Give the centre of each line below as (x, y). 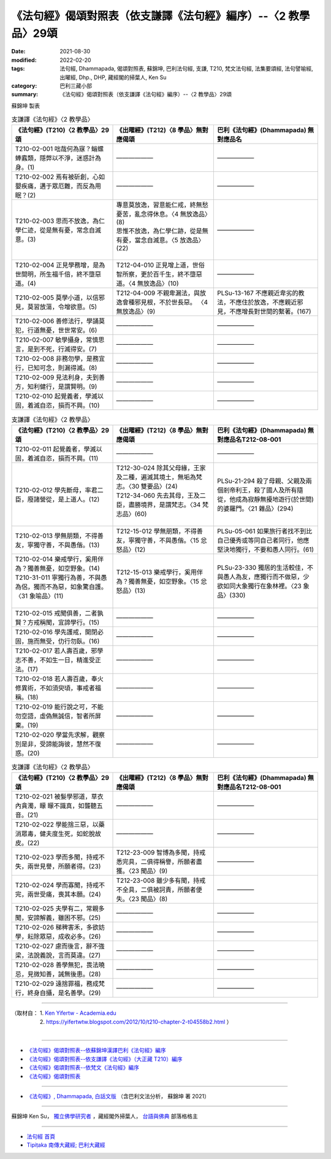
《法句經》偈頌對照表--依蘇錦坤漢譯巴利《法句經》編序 (96, 1050)
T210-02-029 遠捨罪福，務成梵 (60, 984)
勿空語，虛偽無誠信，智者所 (55, 716)
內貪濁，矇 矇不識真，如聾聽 (56, 806)
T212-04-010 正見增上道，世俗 (161, 265)
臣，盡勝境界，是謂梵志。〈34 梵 (162, 504)
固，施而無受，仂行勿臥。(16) (57, 641)
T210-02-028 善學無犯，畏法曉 (60, 965)
